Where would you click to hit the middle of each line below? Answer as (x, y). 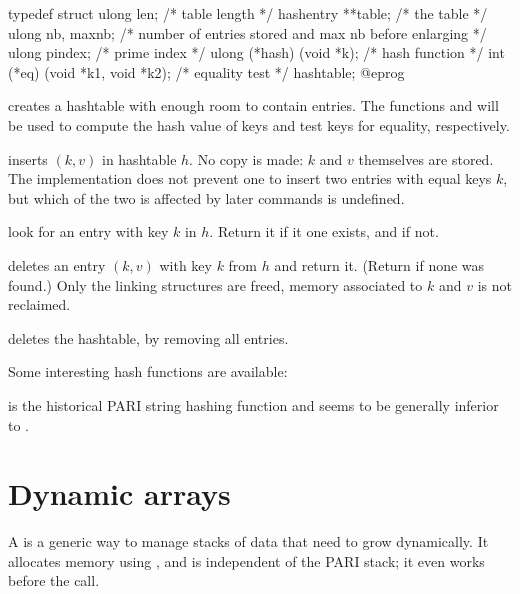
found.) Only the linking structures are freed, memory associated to (215, 284)
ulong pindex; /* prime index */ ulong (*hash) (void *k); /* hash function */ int (256, 52)
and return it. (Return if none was (379, 264)
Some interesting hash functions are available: (148, 371)
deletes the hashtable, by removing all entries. (148, 337)
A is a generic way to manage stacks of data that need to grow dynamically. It (248, 541)
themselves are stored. (426, 158)
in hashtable (139, 158)
